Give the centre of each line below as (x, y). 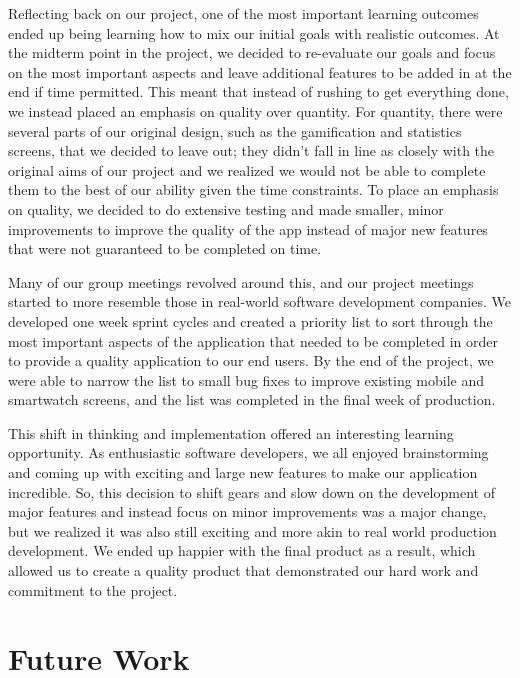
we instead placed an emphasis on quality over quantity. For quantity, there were (255, 110)
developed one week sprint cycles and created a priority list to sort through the (250, 320)
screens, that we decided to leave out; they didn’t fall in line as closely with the (251, 150)
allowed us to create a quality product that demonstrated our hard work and (243, 570)
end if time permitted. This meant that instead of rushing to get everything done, (258, 91)
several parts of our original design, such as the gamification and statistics (235, 130)
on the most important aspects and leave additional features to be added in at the (260, 71)
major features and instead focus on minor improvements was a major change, (247, 511)
